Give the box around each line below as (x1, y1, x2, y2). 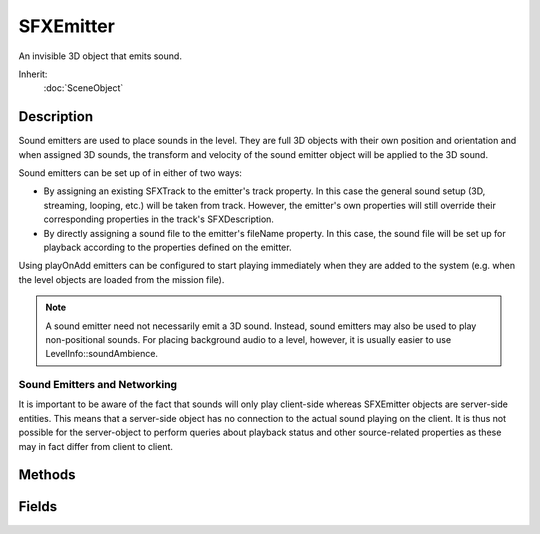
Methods (18, 466, 76, 484)
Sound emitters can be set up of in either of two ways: (18, 167, 242, 179)
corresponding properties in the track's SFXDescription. (43, 213, 275, 225)
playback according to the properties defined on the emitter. (43, 241, 292, 253)
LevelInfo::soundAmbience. (45, 348, 159, 360)
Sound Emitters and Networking (18, 378, 178, 392)
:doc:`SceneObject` (43, 82, 124, 94)
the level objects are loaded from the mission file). (18, 273, 225, 285)
